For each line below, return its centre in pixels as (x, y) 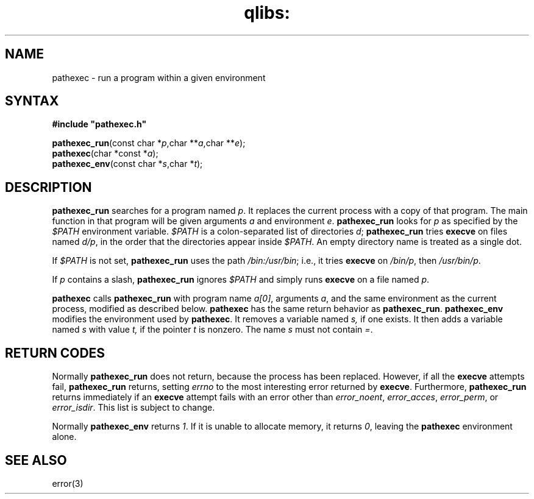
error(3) (68, 483)
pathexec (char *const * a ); (105, 154)
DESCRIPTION (48, 187)
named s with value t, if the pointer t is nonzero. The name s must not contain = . (212, 330)
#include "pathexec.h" (99, 124)
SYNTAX (32, 101)
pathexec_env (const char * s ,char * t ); (127, 164)
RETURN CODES (55, 353)
